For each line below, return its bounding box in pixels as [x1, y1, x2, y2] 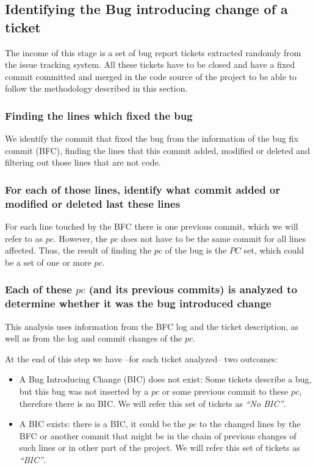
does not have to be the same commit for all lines [121, 232, 306, 244]
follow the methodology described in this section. [5, 82, 188, 95]
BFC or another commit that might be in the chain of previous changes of [19, 429, 296, 442]
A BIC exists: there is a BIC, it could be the [19, 417, 186, 430]
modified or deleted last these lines [5, 196, 181, 211]
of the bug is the [165, 244, 227, 257]
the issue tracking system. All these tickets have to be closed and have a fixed [5, 58, 295, 71]
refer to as [5, 232, 43, 244]
